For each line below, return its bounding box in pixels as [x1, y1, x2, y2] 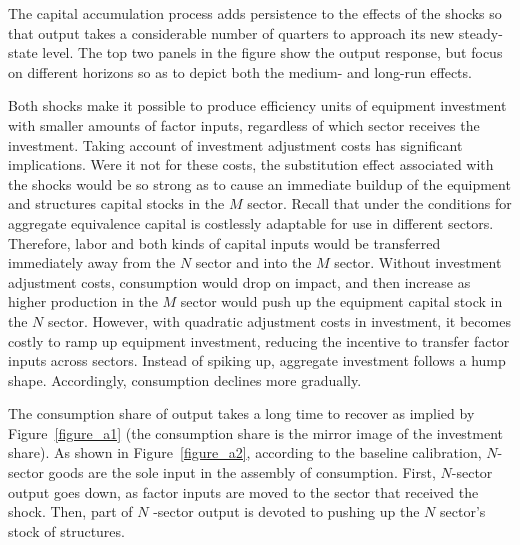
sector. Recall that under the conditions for [247, 193, 512, 214]
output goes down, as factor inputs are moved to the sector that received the [8, 481, 479, 502]
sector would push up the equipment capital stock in [180, 291, 503, 312]
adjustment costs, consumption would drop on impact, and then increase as [8, 271, 471, 292]
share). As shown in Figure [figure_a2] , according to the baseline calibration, [8, 442, 482, 463]
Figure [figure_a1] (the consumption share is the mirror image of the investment [8, 422, 504, 443]
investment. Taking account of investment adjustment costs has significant [8, 134, 463, 155]
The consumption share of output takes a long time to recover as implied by [8, 403, 475, 424]
